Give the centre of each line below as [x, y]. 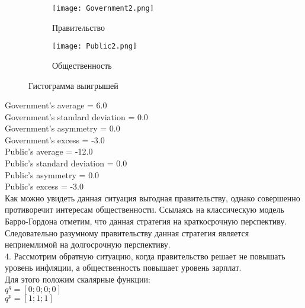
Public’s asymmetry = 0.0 [52, 174]
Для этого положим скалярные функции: [78, 279]
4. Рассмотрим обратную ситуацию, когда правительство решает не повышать [145, 256]
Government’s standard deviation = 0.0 [76, 116]
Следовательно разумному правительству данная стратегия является [127, 232]
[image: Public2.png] [95, 46]
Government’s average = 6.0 [56, 105]
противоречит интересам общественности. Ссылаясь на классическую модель [145, 209]
